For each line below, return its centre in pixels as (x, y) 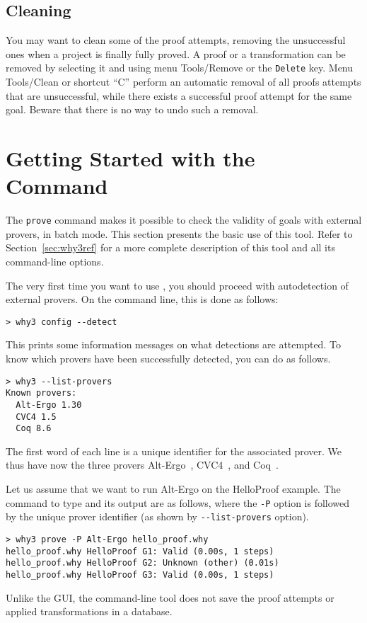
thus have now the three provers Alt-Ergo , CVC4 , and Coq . (142, 465)
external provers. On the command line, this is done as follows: (142, 299)
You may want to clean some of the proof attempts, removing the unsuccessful (176, 40)
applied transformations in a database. (89, 611)
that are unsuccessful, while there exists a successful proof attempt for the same (179, 95)
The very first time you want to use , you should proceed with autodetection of (177, 285)
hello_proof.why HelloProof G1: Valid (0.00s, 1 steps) (140, 551)
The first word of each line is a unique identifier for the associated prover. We (174, 451)
